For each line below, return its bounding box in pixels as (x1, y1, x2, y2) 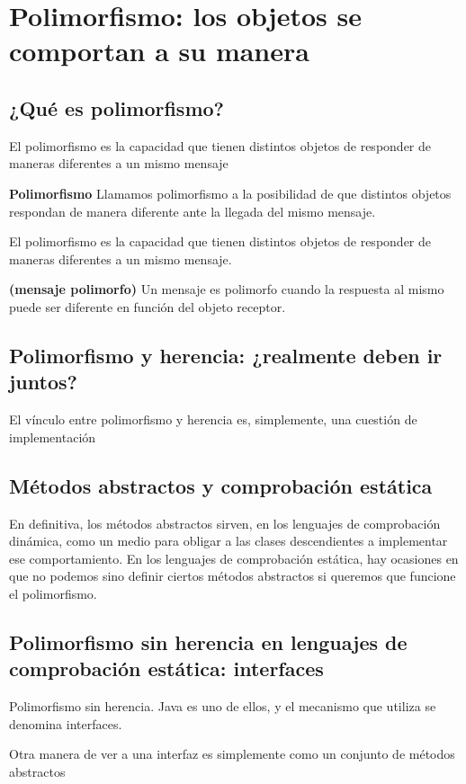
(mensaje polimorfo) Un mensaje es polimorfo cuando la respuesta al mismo (9, 280, 444, 298)
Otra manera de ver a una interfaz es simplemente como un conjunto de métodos (9, 744, 455, 763)
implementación (9, 427, 96, 446)
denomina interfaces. (9, 714, 122, 733)
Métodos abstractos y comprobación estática (9, 471, 433, 499)
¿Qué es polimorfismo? (9, 94, 224, 121)
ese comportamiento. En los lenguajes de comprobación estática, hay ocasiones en (9, 548, 459, 567)
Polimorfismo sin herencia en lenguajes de (9, 628, 408, 655)
